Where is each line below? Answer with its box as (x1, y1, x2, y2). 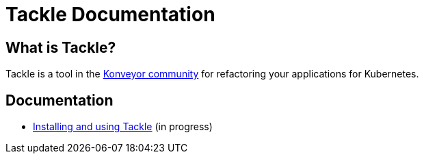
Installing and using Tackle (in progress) (33, 121, 213, 133)
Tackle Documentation (5, 3, 215, 26)
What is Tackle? (5, 38, 116, 56)
